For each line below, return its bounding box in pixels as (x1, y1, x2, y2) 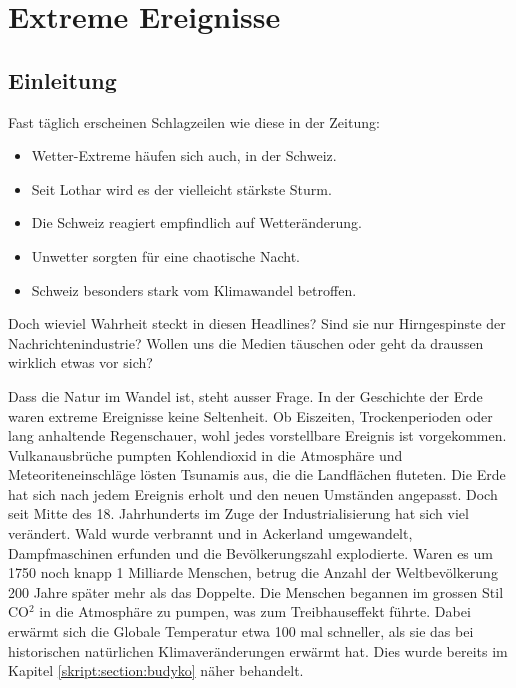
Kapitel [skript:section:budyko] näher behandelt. (8, 660, 304, 681)
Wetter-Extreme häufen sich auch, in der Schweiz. (31, 145, 337, 166)
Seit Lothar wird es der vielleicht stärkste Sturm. (31, 178, 332, 199)
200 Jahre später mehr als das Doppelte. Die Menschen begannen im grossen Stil (8, 581, 504, 602)
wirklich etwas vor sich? (8, 352, 153, 373)
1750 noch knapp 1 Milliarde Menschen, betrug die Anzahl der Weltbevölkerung (8, 562, 498, 583)
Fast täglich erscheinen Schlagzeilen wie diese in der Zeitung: (8, 111, 380, 132)
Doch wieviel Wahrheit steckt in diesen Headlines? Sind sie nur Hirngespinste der (8, 313, 506, 334)
